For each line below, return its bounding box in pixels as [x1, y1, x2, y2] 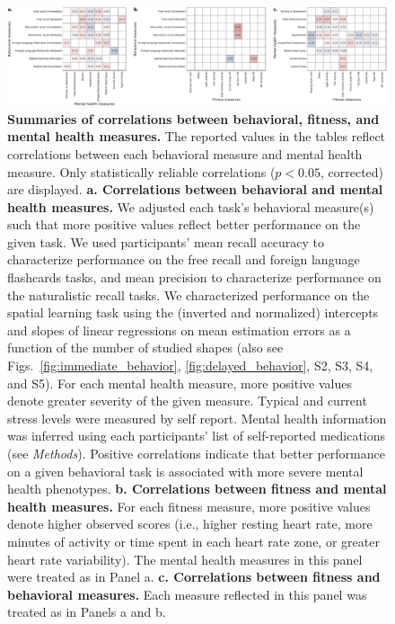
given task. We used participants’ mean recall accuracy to [7, 232, 325, 251]
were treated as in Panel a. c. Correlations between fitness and [7, 567, 381, 586]
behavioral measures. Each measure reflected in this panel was [7, 584, 367, 603]
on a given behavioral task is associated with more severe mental [7, 461, 364, 480]
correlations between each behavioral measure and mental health [7, 144, 363, 163]
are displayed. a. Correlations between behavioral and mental [7, 180, 383, 199]
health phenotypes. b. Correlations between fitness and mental [7, 479, 387, 498]
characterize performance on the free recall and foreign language [7, 250, 360, 269]
